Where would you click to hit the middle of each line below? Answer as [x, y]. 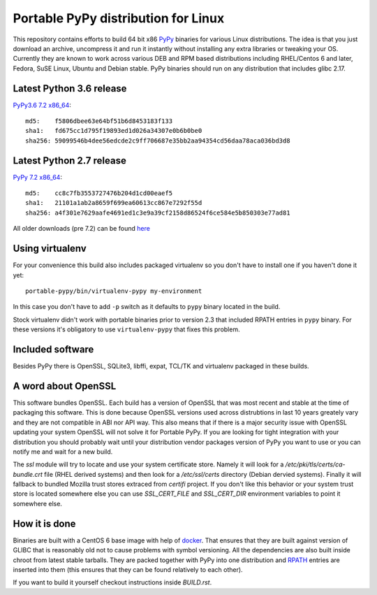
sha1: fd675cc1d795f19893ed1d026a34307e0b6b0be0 [114, 131]
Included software [53, 349]
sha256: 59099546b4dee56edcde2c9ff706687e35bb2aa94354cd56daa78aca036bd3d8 [158, 141]
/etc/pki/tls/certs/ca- [315, 464]
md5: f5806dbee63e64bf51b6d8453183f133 [99, 121]
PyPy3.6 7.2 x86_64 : [42, 105]
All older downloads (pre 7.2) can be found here [81, 229]
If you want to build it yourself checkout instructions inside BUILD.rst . [112, 582]
